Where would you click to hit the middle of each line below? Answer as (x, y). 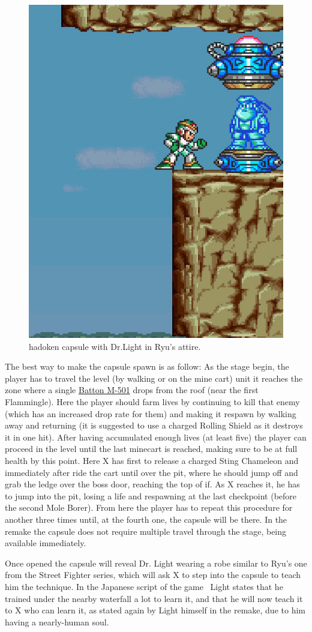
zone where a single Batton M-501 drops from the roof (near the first (132, 390)
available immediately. (46, 543)
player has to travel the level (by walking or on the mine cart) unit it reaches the (154, 378)
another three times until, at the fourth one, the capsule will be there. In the (146, 519)
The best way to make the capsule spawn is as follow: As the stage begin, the (147, 366)
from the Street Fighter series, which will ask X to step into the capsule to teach (153, 575)
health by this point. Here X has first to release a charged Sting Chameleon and (152, 460)
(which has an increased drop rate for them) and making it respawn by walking (151, 413)
